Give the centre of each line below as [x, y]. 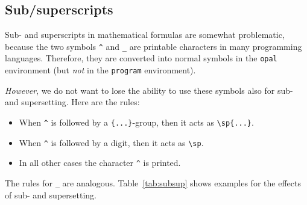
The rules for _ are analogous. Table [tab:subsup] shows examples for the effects [153, 182]
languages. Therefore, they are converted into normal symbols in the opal [141, 58]
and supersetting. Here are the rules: [72, 102]
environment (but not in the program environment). [100, 70]
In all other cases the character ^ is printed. [100, 163]
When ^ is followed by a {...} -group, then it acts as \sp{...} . [136, 122]
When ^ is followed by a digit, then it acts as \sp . [111, 142]
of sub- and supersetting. [51, 194]
